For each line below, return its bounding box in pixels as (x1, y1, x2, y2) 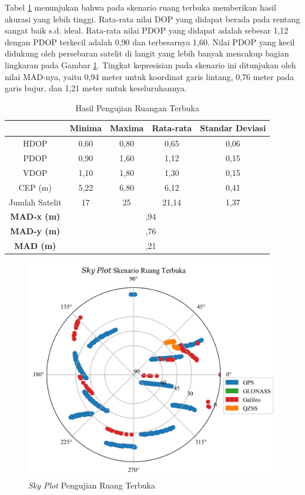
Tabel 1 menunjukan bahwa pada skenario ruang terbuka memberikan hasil (5, 1, 276, 13)
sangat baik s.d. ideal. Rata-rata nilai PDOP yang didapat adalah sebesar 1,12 (5, 24, 289, 36)
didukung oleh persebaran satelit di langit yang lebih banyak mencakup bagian (5, 47, 289, 59)
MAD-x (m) (10, 210, 61, 222)
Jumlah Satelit (9, 195, 62, 208)
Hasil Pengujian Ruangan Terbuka (75, 101, 199, 114)
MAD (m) (14, 240, 56, 252)
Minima (69, 122, 102, 134)
